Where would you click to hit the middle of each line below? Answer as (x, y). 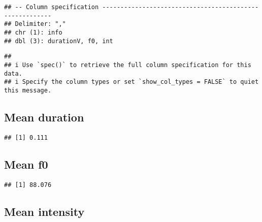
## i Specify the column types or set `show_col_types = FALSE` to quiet (132, 82)
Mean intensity (44, 211)
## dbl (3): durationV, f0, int (59, 41)
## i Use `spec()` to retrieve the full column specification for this (128, 65)
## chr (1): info (33, 32)
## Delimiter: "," (35, 24)
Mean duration (44, 117)
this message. (28, 90)
